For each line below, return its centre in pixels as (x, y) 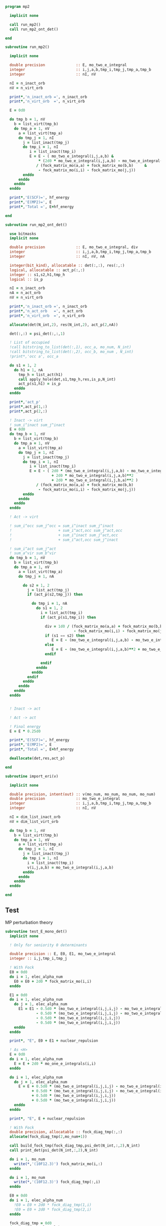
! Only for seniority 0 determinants (48, 945)
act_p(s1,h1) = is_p (39, 384)
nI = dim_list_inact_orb (35, 817)
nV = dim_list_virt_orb (34, 821)
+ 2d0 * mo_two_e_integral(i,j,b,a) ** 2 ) (95, 480)
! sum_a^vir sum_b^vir (33, 553)
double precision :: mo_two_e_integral (65, 799)
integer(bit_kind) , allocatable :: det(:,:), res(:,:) (67, 265)
